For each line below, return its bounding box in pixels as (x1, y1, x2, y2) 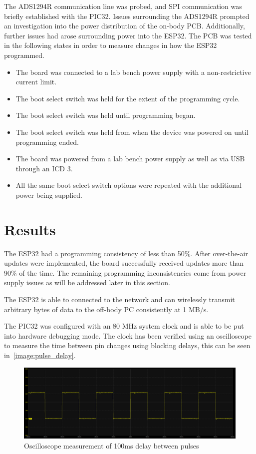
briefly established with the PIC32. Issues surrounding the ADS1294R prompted (4, 10, 250, 21)
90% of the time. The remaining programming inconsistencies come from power (4, 267, 247, 278)
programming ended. (15, 136, 79, 147)
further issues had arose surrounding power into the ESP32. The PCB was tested (4, 30, 252, 40)
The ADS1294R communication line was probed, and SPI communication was (4, 1, 242, 11)
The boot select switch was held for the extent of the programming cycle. (15, 93, 240, 103)
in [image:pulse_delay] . (4, 350, 76, 360)
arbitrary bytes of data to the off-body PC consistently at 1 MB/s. (4, 304, 209, 314)
